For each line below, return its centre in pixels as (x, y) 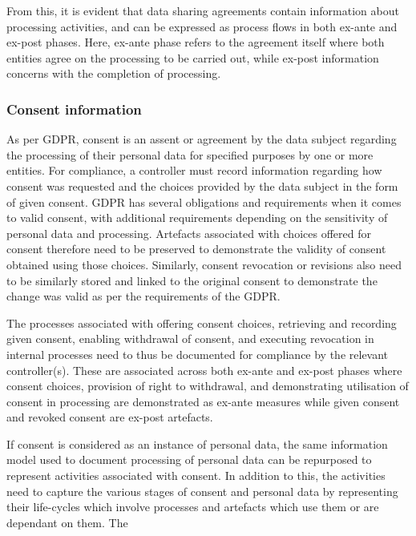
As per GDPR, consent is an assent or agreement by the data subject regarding (202, 139)
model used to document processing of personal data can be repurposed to (189, 459)
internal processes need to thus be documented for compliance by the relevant (198, 354)
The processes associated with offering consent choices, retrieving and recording (202, 322)
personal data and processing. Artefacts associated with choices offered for (189, 233)
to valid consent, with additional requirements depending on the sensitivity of (197, 218)
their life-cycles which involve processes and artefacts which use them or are (193, 507)
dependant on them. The (67, 522)
